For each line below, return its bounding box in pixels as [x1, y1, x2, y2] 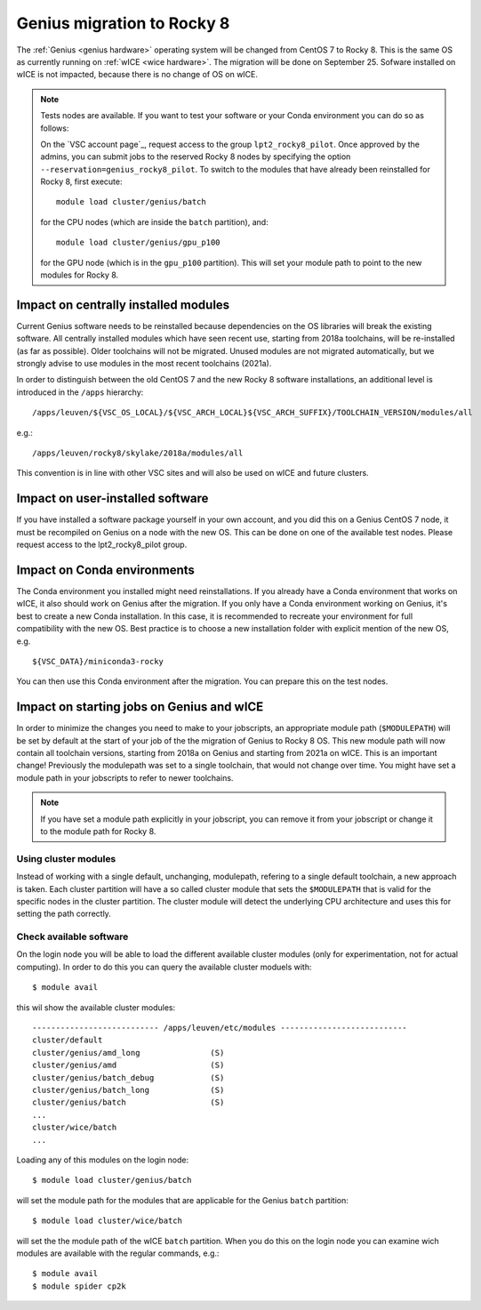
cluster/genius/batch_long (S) [32, 1085, 225, 1095]
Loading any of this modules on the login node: [16, 1154, 189, 1165]
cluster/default [32, 1035, 103, 1045]
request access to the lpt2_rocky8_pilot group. [16, 539, 188, 551]
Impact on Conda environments [16, 562, 196, 577]
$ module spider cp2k [32, 1281, 126, 1291]
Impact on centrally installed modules [16, 297, 230, 312]
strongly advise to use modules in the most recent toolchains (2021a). [16, 358, 272, 369]
